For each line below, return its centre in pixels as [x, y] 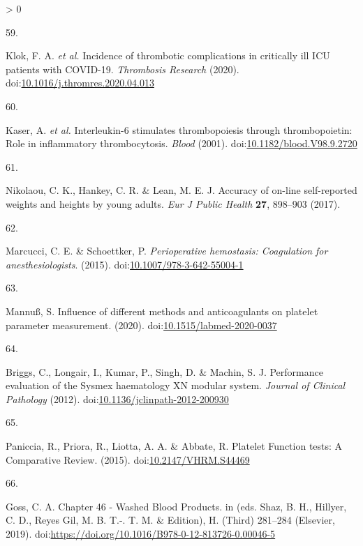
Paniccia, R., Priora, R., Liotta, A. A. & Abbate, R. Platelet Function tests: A [174, 446]
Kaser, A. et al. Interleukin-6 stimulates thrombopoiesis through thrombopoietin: [179, 129]
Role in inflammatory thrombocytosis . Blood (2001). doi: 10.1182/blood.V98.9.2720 [181, 143]
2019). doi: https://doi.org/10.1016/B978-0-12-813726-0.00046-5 [141, 534]
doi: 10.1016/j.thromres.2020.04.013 [80, 83]
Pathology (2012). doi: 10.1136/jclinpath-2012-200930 [117, 399]
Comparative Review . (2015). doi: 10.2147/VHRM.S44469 [128, 459]
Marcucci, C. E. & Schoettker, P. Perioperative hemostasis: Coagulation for [167, 251]
